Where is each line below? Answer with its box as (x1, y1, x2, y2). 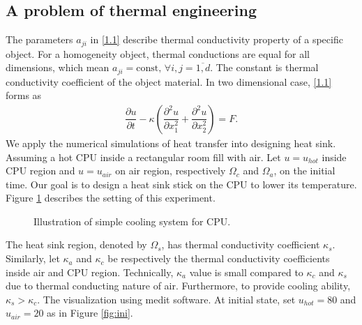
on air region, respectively (115, 163, 226, 178)
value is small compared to (189, 264, 303, 279)
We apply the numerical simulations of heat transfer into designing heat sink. (6, 135, 336, 150)
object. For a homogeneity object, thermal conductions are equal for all (6, 46, 310, 61)
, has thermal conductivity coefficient (161, 237, 320, 252)
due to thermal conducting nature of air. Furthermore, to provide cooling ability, (6, 278, 351, 293)
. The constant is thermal (210, 60, 319, 75)
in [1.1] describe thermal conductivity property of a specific (90, 32, 343, 47)
